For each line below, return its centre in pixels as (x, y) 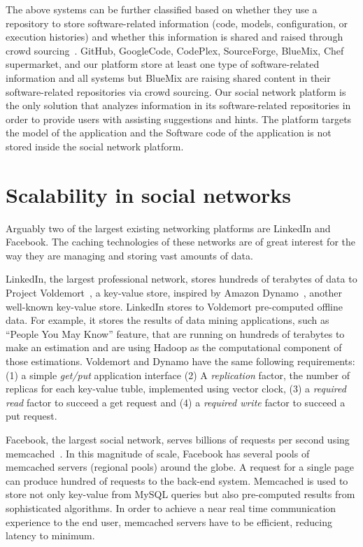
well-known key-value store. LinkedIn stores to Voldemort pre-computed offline (174, 306)
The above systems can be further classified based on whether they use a (162, 9)
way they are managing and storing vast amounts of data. (129, 255)
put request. (31, 416)
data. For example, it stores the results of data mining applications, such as (168, 320)
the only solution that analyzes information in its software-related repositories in (178, 105)
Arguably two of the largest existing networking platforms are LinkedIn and (168, 228)
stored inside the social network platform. (95, 146)
